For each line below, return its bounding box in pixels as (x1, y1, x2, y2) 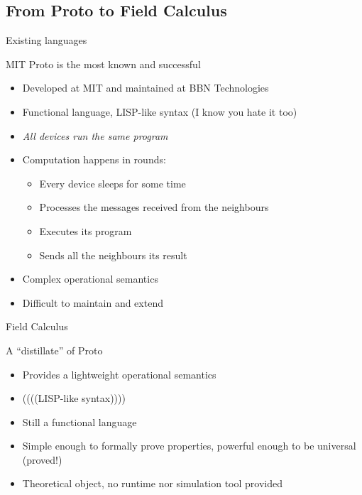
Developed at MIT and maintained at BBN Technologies (22, 80, 269, 95)
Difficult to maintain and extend (22, 295, 163, 310)
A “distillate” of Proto (6, 342, 103, 357)
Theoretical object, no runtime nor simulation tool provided (22, 476, 283, 491)
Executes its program (39, 223, 132, 238)
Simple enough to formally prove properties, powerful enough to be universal (22, 438, 356, 453)
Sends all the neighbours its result (39, 247, 187, 262)
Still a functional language (22, 414, 137, 429)
